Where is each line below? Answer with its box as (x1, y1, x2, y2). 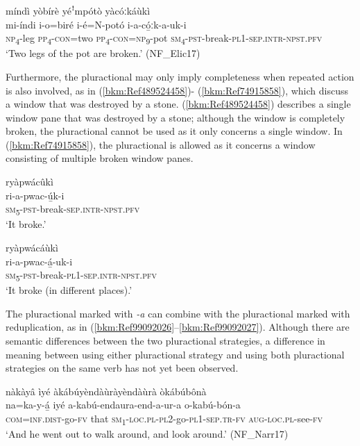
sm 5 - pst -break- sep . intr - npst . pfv (6, 201, 140, 218)
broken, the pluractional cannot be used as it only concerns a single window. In (6, 124, 343, 138)
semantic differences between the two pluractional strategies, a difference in (6, 333, 325, 348)
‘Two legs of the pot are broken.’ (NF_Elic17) (6, 46, 200, 60)
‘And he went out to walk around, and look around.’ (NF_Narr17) (6, 427, 289, 441)
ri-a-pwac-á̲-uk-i (6, 254, 73, 268)
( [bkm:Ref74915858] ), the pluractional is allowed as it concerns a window (6, 137, 316, 151)
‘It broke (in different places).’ (6, 283, 132, 297)
